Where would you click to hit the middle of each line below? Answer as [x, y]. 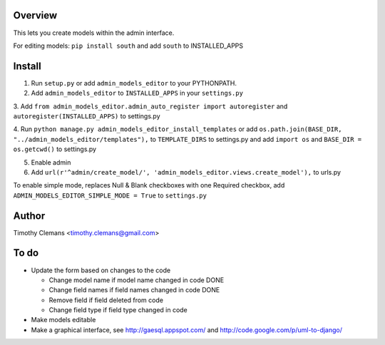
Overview [35, 15]
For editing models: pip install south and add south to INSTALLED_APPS [128, 46]
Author [29, 216]
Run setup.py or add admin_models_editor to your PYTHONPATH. [134, 83]
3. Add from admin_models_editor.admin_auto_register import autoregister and [150, 106]
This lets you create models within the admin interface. [94, 33]
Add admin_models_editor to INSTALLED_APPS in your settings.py [137, 93]
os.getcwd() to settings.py [55, 149]
